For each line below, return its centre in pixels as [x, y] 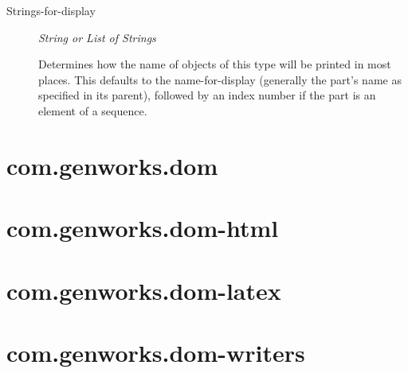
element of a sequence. [93, 110]
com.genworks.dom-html [143, 228]
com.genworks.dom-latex [144, 290]
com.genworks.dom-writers [156, 352]
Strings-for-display [51, 10]
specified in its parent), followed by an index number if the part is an [207, 95]
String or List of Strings [97, 37]
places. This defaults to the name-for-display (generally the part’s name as [220, 79]
